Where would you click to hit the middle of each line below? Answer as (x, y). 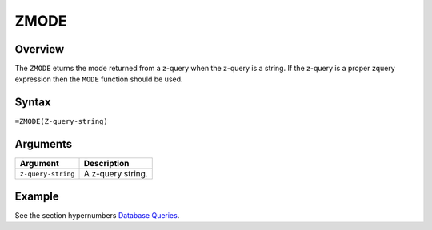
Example (37, 196)
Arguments (44, 144)
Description (106, 164)
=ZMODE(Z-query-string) (61, 121)
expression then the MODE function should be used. (99, 79)
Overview (40, 49)
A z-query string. (116, 174)
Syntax (33, 103)
